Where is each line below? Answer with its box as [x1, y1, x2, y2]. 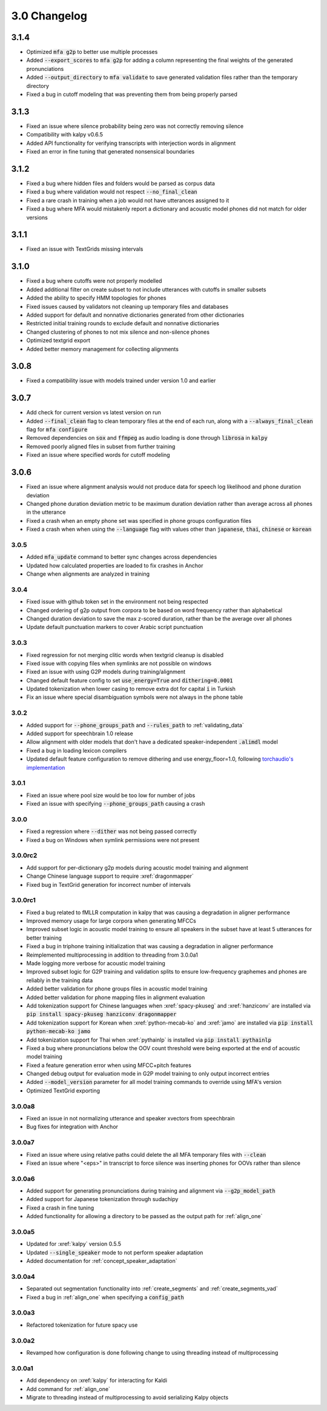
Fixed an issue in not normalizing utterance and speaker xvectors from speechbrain [26, 1115, 236, 1122]
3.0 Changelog [11, 9, 88, 22]
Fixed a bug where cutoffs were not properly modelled [26, 277, 162, 285]
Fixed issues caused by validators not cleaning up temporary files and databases [26, 303, 229, 310]
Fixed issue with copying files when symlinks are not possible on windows [26, 659, 212, 667]
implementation [26, 764, 65, 771]
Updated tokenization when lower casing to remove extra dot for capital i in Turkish [26, 685, 236, 693]
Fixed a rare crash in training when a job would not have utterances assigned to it [26, 197, 230, 204]
